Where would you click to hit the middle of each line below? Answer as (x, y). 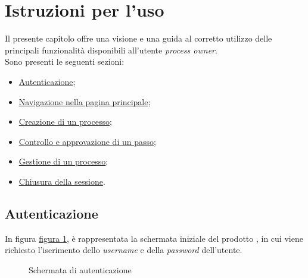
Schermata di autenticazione (80, 269)
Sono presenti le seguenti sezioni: (65, 61)
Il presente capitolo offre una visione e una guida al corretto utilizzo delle (139, 38)
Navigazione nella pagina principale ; (85, 101)
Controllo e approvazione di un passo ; (87, 141)
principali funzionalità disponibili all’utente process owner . (111, 50)
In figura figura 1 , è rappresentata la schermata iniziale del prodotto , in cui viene (154, 238)
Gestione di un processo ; (63, 161)
